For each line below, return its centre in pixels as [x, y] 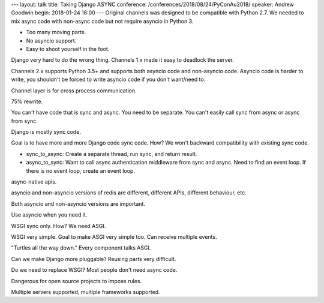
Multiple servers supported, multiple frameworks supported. [85, 292]
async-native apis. [34, 182]
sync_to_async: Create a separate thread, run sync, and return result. [112, 154]
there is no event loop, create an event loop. [80, 170]
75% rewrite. [27, 101]
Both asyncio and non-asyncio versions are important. [78, 203]
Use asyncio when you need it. [49, 215]
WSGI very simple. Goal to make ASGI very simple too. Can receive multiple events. [114, 236]
